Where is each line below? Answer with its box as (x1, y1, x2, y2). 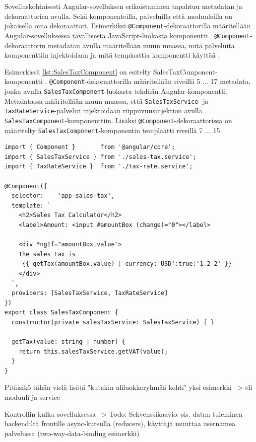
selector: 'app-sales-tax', (11, 192, 115, 200)
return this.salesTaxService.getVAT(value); (18, 348, 168, 355)
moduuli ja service (4, 392, 60, 402)
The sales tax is (18, 250, 76, 258)
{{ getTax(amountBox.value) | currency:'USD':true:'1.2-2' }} (22, 260, 232, 268)
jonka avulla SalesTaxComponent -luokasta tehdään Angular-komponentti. (4, 85, 228, 96)
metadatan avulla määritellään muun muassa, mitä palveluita (48, 40, 235, 50)
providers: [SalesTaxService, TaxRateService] (11, 290, 168, 297)
